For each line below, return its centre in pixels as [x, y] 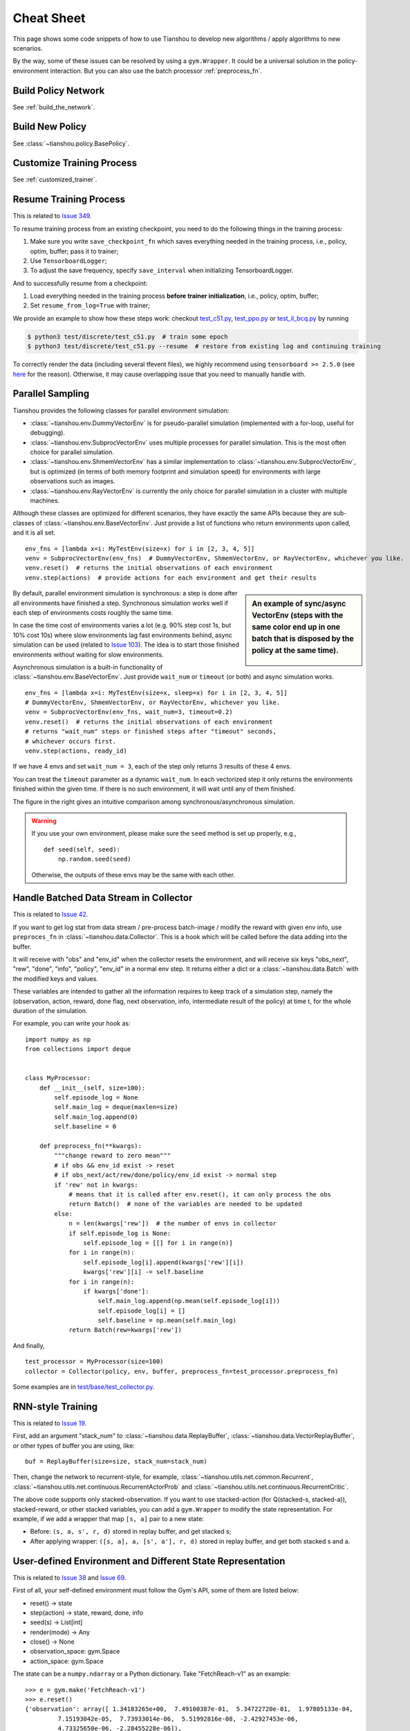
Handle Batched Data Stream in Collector [103, 898]
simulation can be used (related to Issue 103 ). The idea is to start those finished [126, 645]
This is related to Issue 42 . [50, 915]
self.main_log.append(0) [96, 1117]
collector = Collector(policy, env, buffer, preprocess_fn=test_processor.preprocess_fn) [182, 1371]
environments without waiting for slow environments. [88, 654]
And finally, [29, 1345]
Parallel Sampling [51, 394]
